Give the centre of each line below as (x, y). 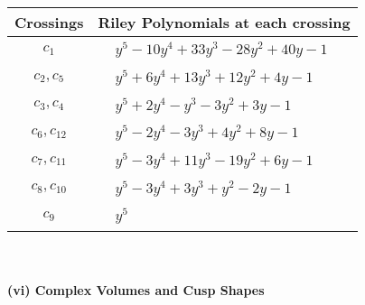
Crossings (49, 22)
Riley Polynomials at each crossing (224, 22)
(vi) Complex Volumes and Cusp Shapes (136, 289)
